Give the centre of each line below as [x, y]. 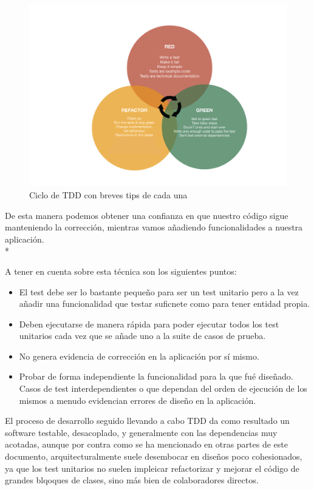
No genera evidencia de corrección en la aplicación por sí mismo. [139, 356]
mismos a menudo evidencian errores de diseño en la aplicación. [138, 400]
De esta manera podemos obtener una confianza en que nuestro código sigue [147, 215]
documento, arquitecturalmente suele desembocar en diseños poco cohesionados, [154, 456]
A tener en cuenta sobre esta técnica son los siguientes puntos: [121, 271]
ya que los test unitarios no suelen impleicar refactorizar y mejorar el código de [152, 468]
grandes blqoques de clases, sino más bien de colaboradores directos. [132, 480]
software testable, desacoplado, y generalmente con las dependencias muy [141, 432]
